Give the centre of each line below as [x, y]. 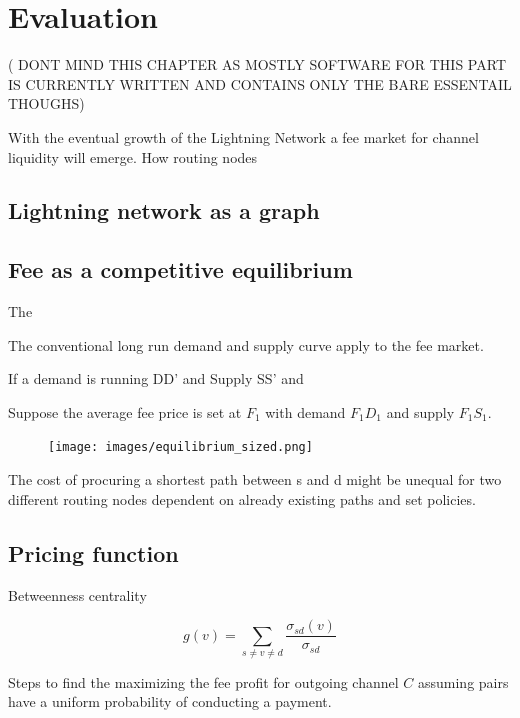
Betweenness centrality [77, 594]
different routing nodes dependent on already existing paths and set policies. [242, 498]
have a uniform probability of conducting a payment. [170, 701]
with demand [305, 411]
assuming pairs [463, 681]
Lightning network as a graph [164, 210]
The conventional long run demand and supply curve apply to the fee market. [246, 344]
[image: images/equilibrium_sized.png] [180, 447]
